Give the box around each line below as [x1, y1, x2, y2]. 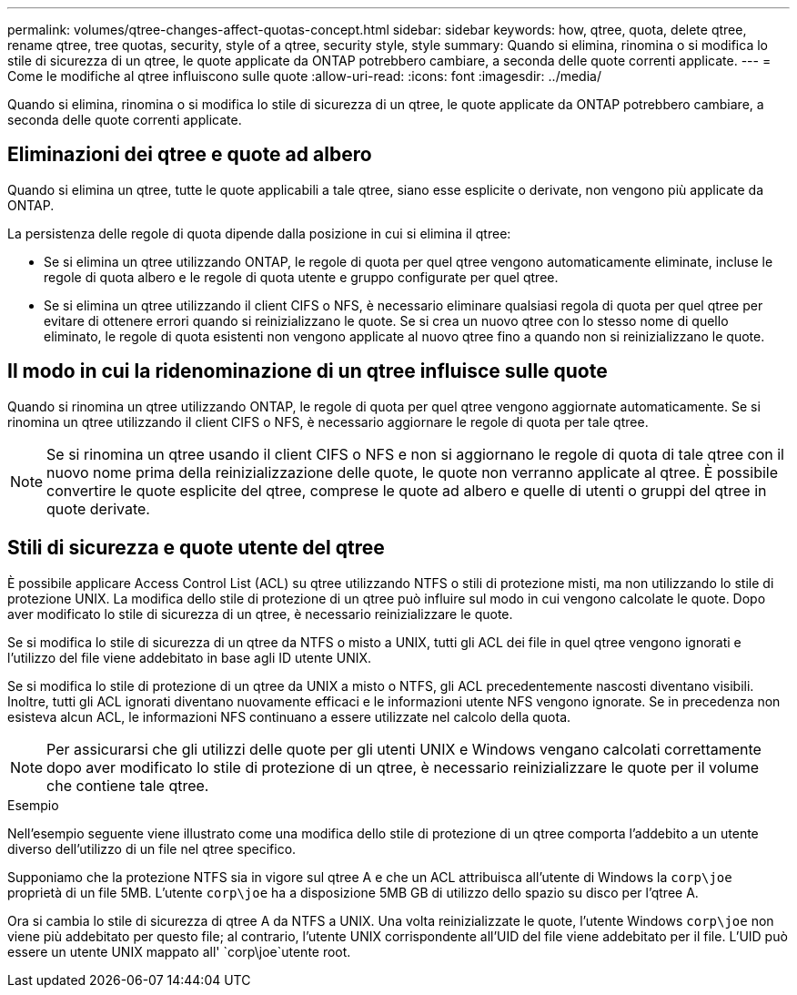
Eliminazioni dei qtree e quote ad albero [7, 143, 372, 167]
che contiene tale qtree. [46, 776, 209, 795]
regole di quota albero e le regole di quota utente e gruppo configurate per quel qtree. [44, 269, 559, 285]
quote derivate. [46, 499, 150, 518]
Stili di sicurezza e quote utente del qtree [7, 536, 385, 560]
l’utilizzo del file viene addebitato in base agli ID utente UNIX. [7, 649, 372, 665]
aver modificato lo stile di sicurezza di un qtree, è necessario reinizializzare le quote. [7, 605, 513, 622]
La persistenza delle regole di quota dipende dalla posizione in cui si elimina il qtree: [7, 225, 511, 241]
